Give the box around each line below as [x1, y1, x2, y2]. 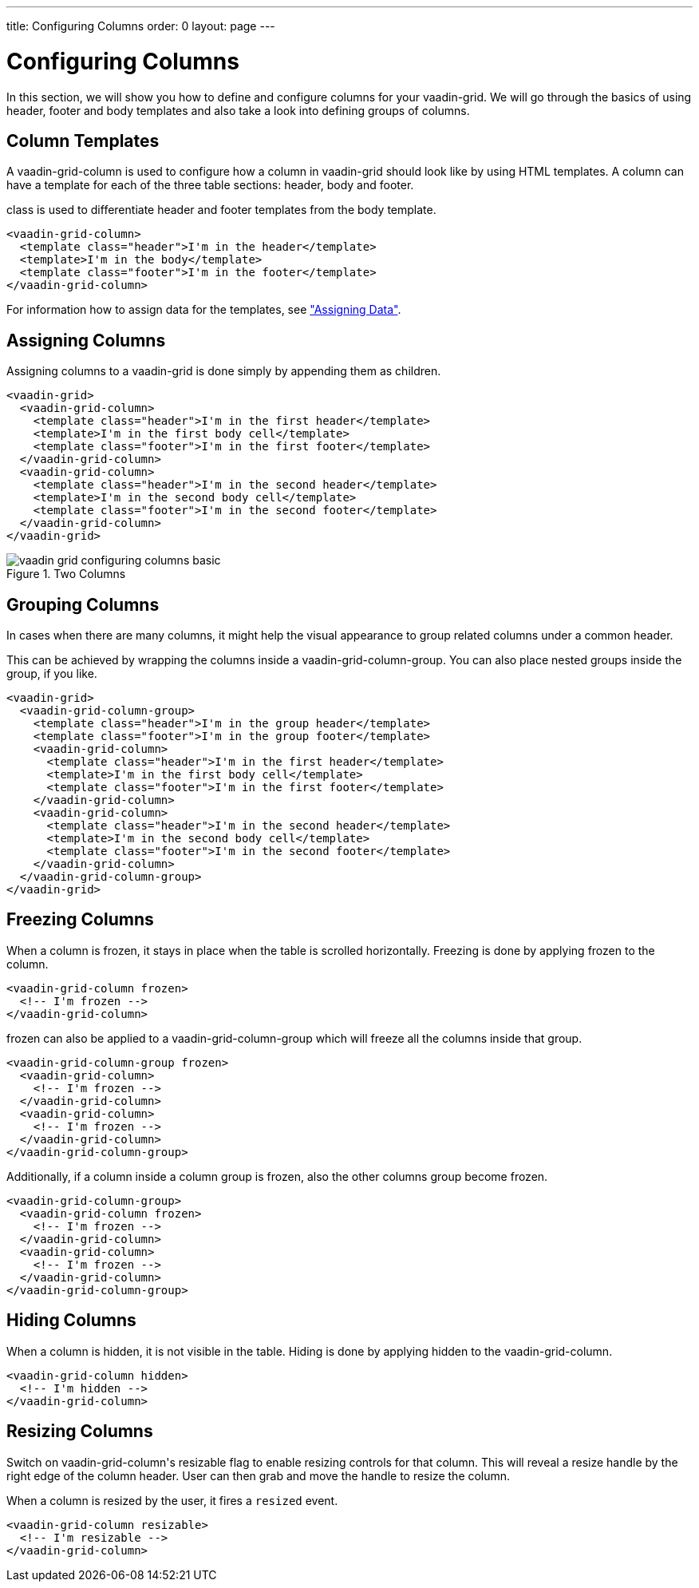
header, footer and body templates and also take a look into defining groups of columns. [6, 103, 470, 117]
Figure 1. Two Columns [6, 567, 126, 581]
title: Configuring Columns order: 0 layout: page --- [6, 19, 275, 33]
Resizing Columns [6, 1421, 153, 1442]
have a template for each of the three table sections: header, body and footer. [6, 178, 414, 192]
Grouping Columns [6, 594, 160, 615]
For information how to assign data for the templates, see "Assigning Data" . [6, 303, 401, 317]
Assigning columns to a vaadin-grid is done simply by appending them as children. [6, 364, 441, 378]
